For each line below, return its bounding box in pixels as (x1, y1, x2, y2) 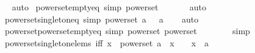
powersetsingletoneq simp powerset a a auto (4, 12, 199, 25)
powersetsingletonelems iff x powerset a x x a (4, 36, 209, 49)
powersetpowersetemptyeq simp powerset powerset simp (4, 24, 250, 37)
